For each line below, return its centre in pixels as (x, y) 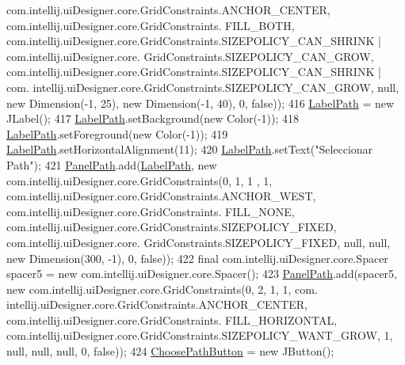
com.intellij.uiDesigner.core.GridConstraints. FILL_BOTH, (151, 25)
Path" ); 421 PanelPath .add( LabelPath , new (112, 164)
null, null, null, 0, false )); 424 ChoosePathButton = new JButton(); (170, 351)
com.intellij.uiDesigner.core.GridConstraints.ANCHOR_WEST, (161, 196)
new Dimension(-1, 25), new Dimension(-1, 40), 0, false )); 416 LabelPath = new (201, 103)
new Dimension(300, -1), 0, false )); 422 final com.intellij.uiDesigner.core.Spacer (197, 258)
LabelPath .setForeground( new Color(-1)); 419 (117, 133)
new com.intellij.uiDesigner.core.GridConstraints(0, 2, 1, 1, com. (162, 289)
